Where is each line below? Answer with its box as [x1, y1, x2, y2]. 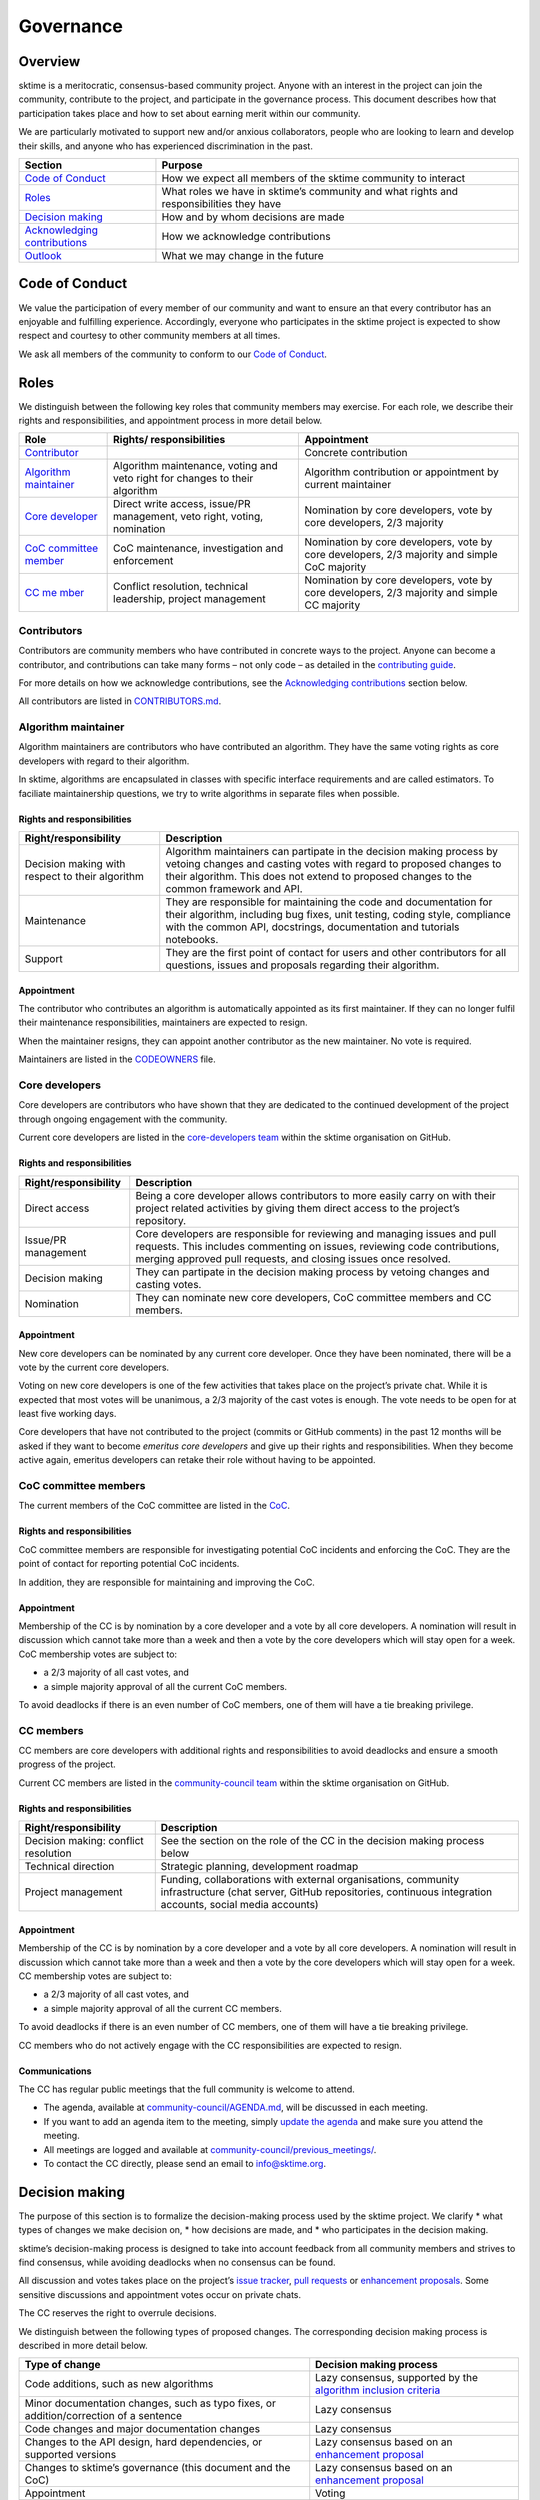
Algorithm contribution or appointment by [304, 465, 500, 479]
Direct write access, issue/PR [113, 497, 251, 511]
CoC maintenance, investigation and [113, 541, 284, 555]
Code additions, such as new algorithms [24, 2377, 214, 2391]
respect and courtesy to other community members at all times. [18, 330, 281, 342]
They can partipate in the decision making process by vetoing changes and [135, 1265, 490, 1279]
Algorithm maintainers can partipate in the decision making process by [165, 845, 499, 859]
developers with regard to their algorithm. [18, 755, 190, 767]
